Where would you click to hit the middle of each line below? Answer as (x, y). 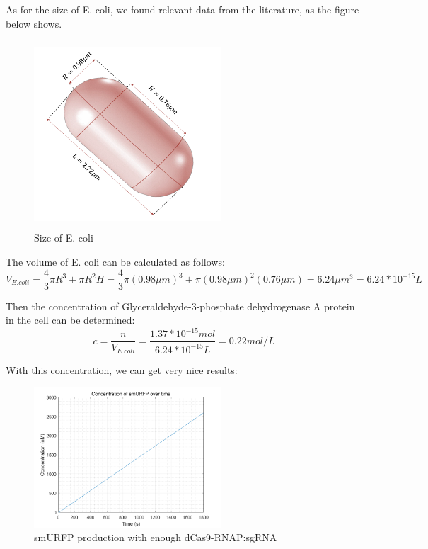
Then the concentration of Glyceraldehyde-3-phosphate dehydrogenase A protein (180, 306)
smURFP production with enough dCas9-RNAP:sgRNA (156, 537)
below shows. (34, 23)
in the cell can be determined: (70, 320)
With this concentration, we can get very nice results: (122, 369)
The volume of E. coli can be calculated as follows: (115, 261)
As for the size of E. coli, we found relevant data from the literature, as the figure (183, 9)
